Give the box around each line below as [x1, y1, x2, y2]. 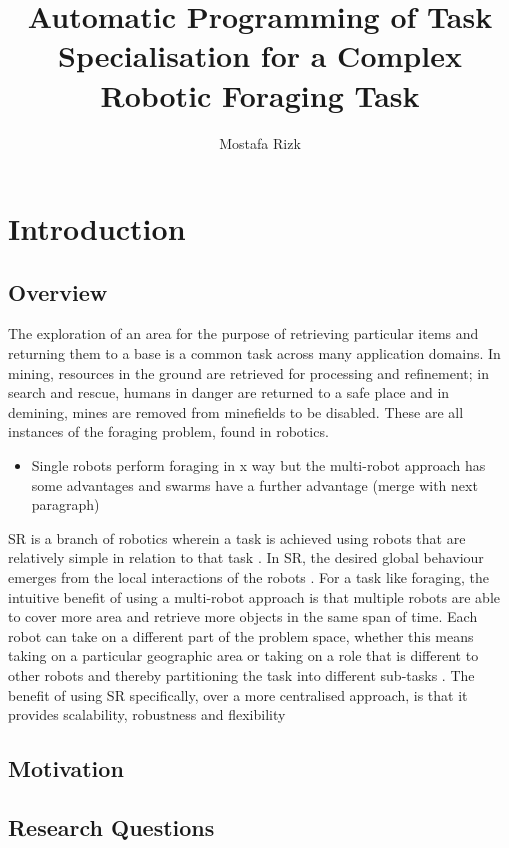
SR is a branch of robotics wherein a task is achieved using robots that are [8, 527, 466, 548]
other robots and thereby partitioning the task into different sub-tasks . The [8, 664, 475, 685]
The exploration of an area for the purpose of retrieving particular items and [8, 323, 479, 344]
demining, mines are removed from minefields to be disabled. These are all [8, 401, 464, 422]
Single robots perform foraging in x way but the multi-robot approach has [31, 455, 486, 476]
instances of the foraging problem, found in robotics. [8, 421, 329, 442]
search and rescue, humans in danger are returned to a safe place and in [8, 382, 450, 403]
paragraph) [31, 494, 100, 515]
